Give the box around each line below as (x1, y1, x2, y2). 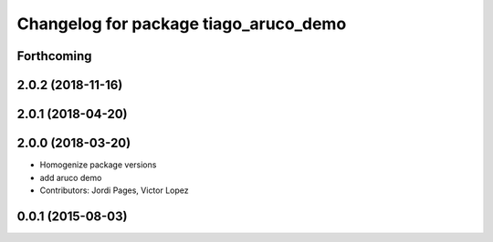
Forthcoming (16, 48, 92, 64)
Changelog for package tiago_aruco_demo (16, 14, 347, 34)
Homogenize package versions (39, 159, 157, 170)
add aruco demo (39, 172, 102, 183)
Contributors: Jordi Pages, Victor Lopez (39, 185, 189, 196)
